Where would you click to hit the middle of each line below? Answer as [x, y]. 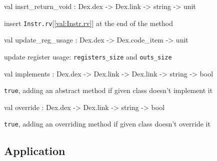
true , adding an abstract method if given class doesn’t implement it [108, 90]
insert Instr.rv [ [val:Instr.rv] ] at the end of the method [89, 23]
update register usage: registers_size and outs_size [88, 56]
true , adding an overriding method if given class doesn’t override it [107, 124]
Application [35, 151]
